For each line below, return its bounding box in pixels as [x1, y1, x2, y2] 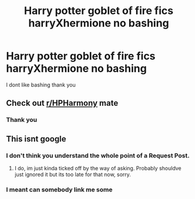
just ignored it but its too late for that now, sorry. [14, 171, 131, 178]
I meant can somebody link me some [6, 186, 113, 194]
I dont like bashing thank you [6, 81, 76, 88]
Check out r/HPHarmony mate [6, 98, 119, 108]
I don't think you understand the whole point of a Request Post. [6, 151, 190, 159]
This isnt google [6, 133, 66, 144]
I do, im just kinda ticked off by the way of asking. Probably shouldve [14, 164, 182, 171]
